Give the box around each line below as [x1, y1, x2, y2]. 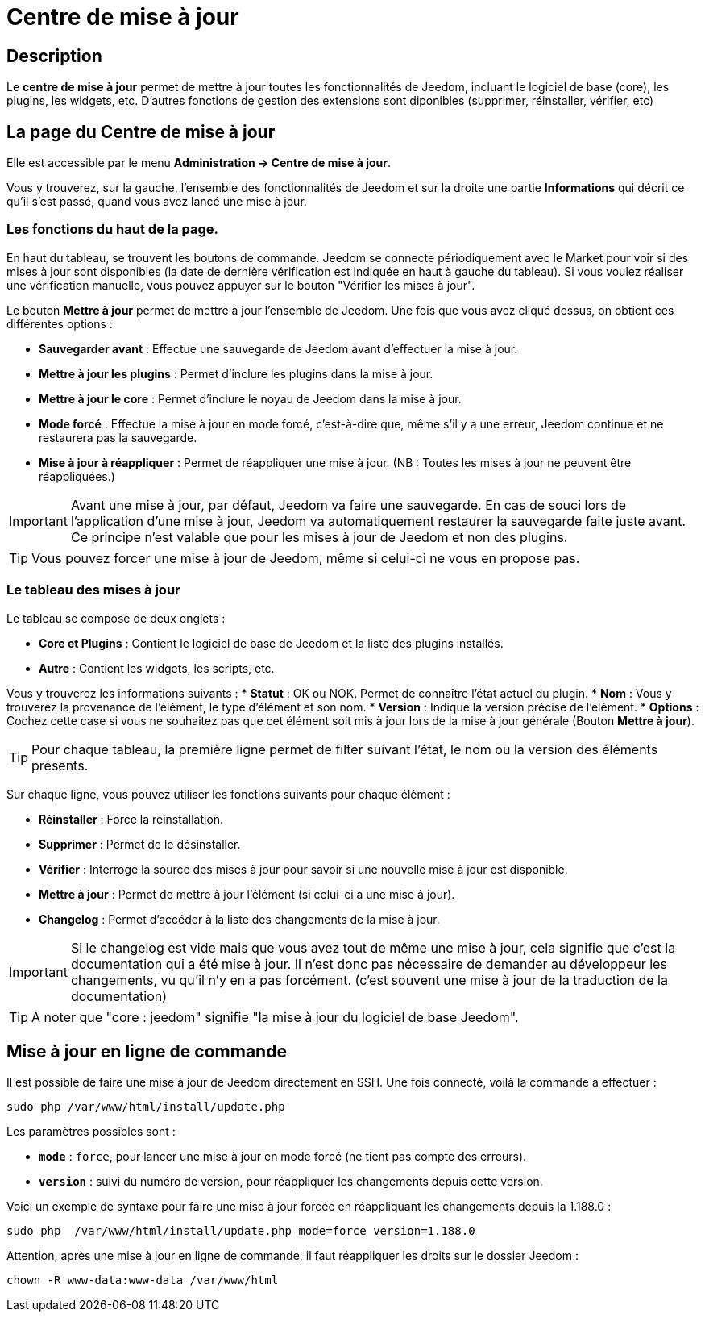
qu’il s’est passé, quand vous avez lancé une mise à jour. [6, 194, 307, 209]
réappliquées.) [39, 469, 115, 483]
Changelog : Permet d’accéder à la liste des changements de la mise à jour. [39, 911, 440, 926]
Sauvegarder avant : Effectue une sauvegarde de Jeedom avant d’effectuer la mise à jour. [39, 341, 518, 356]
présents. [31, 757, 89, 774]
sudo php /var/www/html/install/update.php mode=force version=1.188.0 [6, 1224, 475, 1238]
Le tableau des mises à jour [6, 582, 180, 599]
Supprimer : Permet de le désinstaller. [39, 836, 241, 851]
